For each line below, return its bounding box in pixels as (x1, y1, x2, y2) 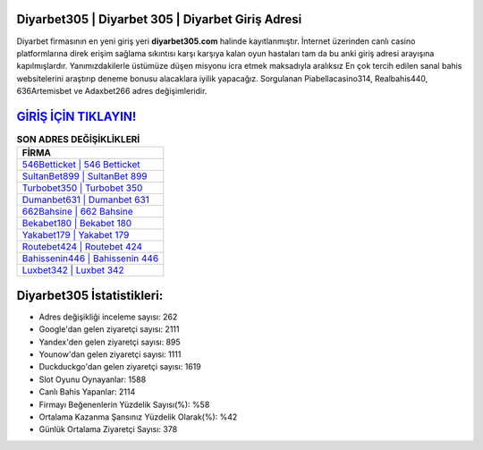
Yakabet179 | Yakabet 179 (21, 229, 130, 242)
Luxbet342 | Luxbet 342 (21, 264, 124, 276)
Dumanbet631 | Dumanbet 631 (21, 193, 149, 206)
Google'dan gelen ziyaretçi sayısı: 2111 (38, 324, 180, 335)
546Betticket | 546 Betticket (21, 158, 140, 171)
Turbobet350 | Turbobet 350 (21, 182, 143, 194)
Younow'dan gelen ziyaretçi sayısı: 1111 (38, 349, 182, 360)
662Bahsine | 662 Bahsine (21, 206, 133, 218)
